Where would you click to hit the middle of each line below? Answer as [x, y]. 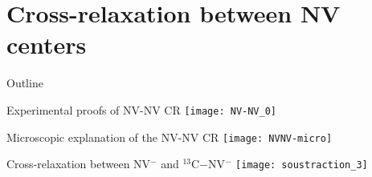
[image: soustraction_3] [302, 165]
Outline [25, 83]
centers [47, 44]
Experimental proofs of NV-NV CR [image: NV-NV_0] [141, 109]
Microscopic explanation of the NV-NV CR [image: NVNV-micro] [170, 137]
